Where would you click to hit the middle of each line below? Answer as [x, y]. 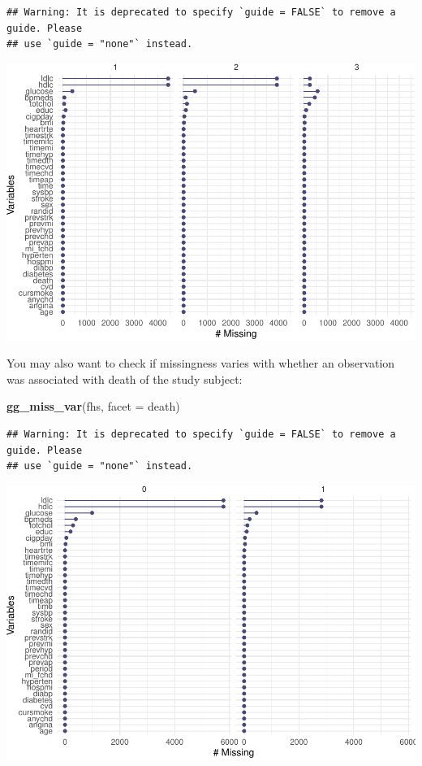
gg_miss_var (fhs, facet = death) [93, 406]
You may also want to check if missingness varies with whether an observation [201, 363]
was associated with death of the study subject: [125, 379]
